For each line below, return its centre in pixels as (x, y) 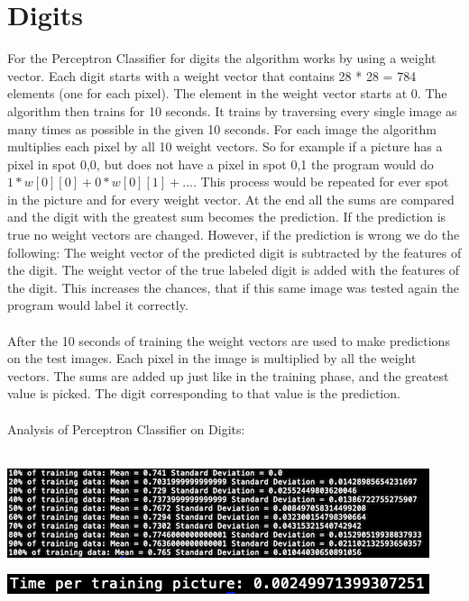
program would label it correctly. (98, 305)
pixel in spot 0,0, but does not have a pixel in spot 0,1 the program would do (221, 164)
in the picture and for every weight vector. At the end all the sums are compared (231, 199)
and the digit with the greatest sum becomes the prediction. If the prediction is (227, 217)
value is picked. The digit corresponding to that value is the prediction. (204, 393)
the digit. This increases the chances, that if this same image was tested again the (234, 287)
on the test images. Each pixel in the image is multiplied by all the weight (212, 358)
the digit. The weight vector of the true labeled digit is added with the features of (234, 270)
